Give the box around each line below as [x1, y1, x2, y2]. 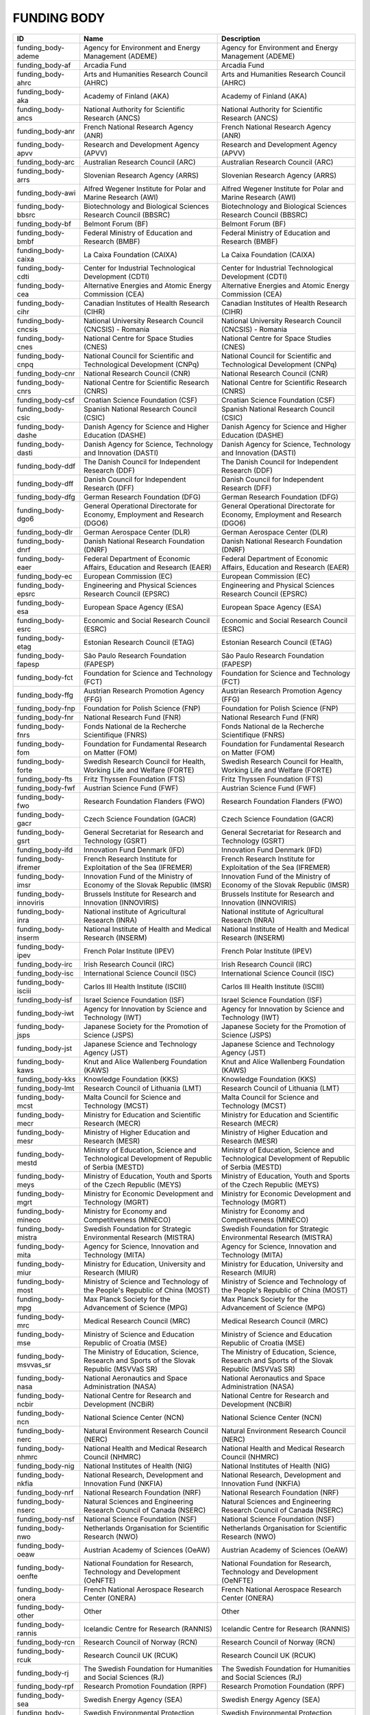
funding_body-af [16, 60, 71, 70]
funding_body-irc [16, 959, 73, 969]
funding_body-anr [16, 126, 75, 136]
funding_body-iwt [16, 1008, 75, 1018]
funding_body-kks [16, 1074, 76, 1084]
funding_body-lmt [16, 1083, 75, 1093]
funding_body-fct [16, 672, 73, 682]
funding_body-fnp [16, 703, 75, 713]
